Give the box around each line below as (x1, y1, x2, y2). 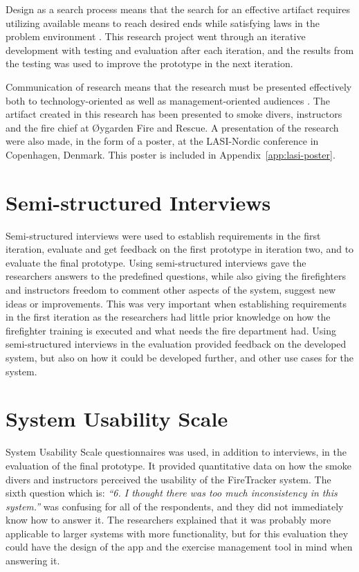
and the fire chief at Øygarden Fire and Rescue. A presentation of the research (6, 120, 339, 134)
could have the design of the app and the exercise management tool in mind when (6, 539, 353, 554)
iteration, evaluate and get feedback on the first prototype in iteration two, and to (6, 242, 354, 256)
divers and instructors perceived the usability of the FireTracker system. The (6, 472, 331, 486)
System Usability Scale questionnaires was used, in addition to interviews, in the (6, 445, 347, 459)
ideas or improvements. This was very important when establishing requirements (6, 296, 347, 310)
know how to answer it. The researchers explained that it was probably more (6, 512, 331, 527)
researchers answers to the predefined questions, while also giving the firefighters (6, 269, 347, 283)
